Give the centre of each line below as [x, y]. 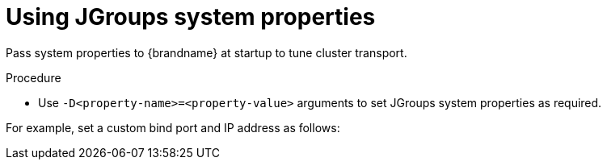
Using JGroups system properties [191, 17]
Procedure [34, 77]
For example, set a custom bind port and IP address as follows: [173, 127]
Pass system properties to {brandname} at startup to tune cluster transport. [207, 52]
